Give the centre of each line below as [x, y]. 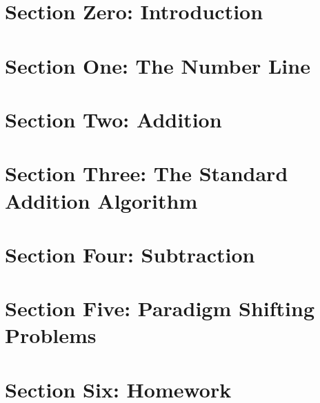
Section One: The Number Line [158, 65]
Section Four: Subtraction [130, 254]
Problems [51, 335]
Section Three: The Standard [147, 173]
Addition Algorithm [101, 200]
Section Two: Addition [113, 119]
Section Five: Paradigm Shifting [160, 308]
